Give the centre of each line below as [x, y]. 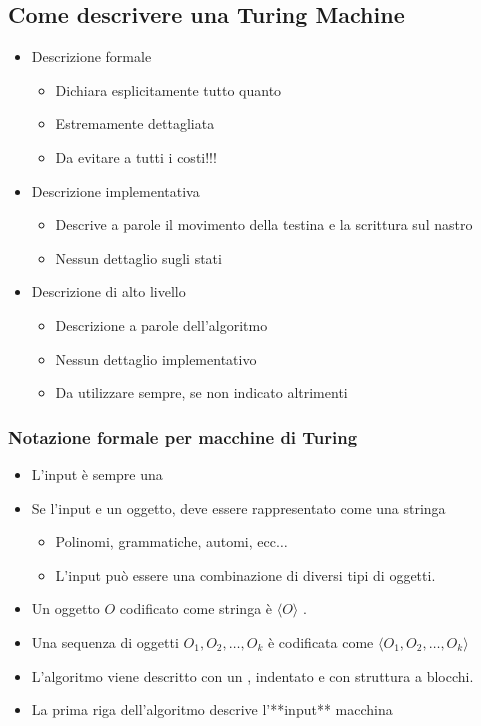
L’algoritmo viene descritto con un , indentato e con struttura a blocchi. [252, 675]
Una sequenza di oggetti [105, 641]
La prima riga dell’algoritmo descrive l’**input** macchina [212, 709]
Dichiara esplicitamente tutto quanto [168, 89]
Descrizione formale [91, 56]
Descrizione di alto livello [108, 291]
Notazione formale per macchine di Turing [183, 436]
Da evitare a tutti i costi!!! [136, 156]
